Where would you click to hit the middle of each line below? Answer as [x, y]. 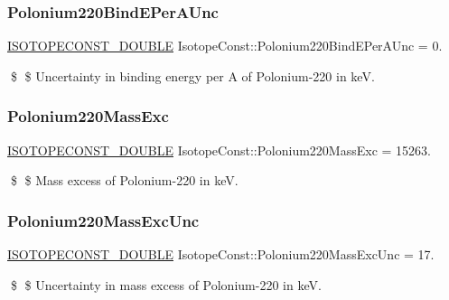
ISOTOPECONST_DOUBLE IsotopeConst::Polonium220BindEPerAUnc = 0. [225, 46]
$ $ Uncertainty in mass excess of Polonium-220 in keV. [166, 284]
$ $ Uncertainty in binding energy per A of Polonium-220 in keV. [192, 75]
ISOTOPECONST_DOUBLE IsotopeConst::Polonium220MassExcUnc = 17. [221, 254]
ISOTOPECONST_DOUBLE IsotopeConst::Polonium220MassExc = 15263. [219, 150]
